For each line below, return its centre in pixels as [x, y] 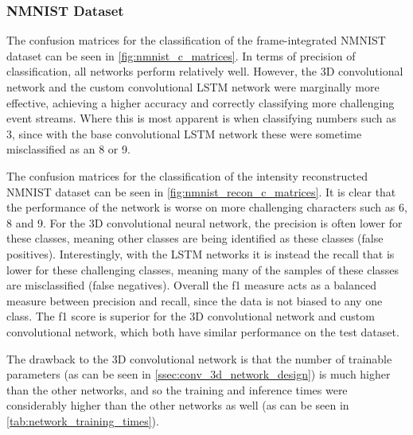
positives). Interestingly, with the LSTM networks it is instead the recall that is [201, 253]
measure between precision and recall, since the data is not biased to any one [195, 300]
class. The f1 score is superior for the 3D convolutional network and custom [191, 316]
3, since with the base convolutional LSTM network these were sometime [184, 133]
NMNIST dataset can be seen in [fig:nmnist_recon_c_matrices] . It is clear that [201, 191]
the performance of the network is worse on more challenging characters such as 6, [207, 207]
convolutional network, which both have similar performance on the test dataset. [203, 331]
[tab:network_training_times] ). [83, 420]
